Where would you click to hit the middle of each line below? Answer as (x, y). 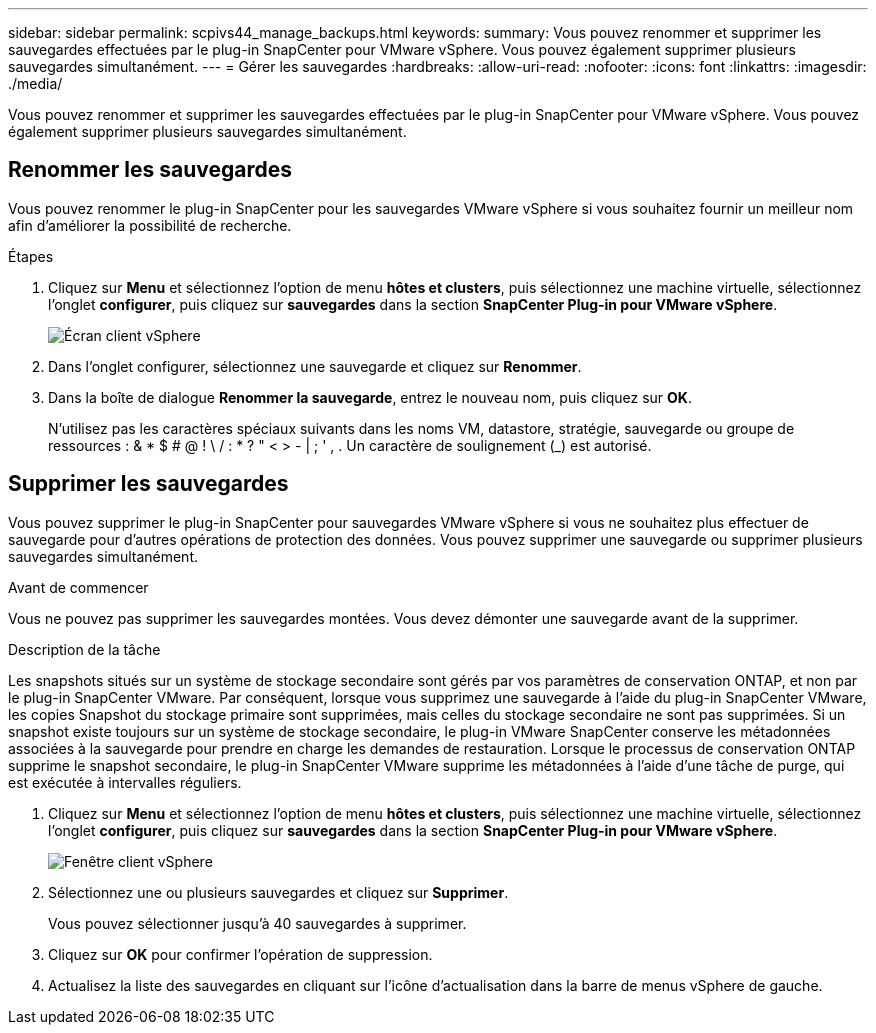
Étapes (31, 256)
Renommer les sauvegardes (150, 170)
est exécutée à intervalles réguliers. (125, 782)
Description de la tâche (84, 649)
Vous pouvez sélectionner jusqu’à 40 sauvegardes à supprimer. (257, 923)
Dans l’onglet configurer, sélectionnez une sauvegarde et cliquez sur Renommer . (315, 366)
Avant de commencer (78, 587)
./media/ (35, 83)
